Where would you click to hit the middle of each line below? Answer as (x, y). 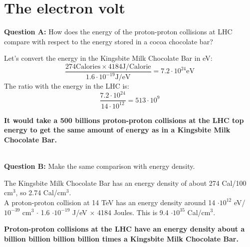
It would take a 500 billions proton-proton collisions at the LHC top (124, 120)
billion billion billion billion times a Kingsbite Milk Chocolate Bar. (121, 238)
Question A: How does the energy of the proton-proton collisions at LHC (118, 32)
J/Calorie (136, 66)
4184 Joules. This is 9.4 (133, 212)
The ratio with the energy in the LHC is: (67, 86)
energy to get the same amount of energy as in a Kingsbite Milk (117, 130)
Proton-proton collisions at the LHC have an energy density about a (125, 229)
